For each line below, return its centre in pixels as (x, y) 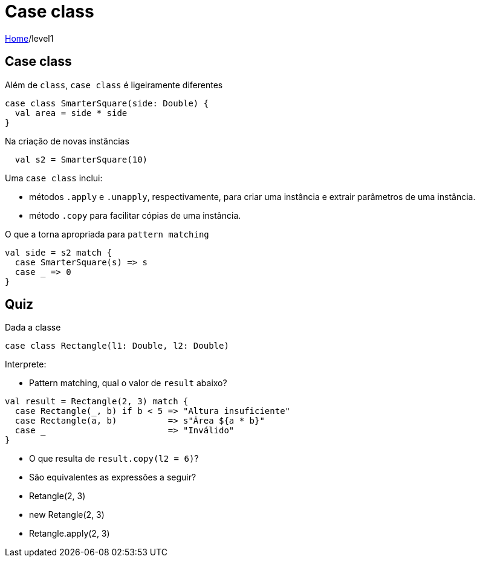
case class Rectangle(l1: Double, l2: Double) (117, 346)
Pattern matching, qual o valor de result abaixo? (128, 383)
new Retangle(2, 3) (67, 515)
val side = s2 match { (59, 252)
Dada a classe (33, 328)
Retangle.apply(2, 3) (70, 534)
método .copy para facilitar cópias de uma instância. (135, 215)
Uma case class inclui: (54, 178)
